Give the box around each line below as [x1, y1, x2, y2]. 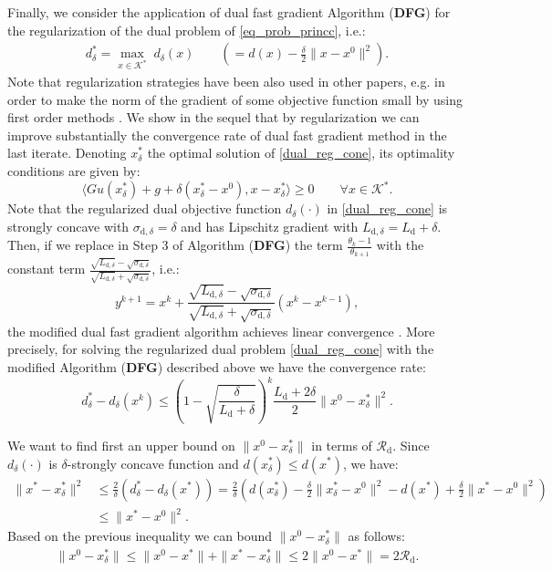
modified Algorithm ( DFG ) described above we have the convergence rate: [7, 357, 426, 376]
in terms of [311, 435, 372, 454]
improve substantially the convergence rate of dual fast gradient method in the [7, 125, 447, 144]
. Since [392, 435, 430, 454]
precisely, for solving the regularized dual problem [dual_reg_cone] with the [7, 339, 434, 358]
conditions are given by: [7, 161, 141, 180]
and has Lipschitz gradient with [181, 216, 359, 235]
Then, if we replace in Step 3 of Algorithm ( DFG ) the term [7, 235, 343, 254]
